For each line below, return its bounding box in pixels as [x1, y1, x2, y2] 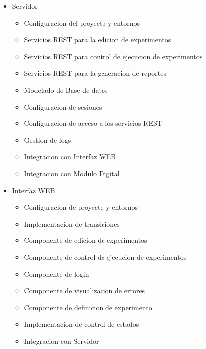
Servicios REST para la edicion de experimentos [24, 34, 171, 45]
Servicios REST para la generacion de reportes [24, 68, 166, 78]
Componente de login [24, 268, 89, 279]
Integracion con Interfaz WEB [24, 151, 116, 162]
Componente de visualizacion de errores [24, 285, 145, 296]
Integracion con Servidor [24, 335, 99, 346]
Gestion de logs [24, 134, 71, 145]
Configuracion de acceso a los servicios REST [24, 118, 162, 128]
